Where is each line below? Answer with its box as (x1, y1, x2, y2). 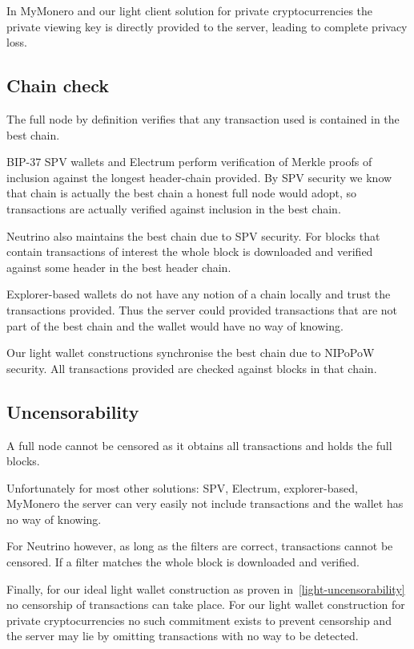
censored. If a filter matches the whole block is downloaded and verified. (6, 554, 360, 570)
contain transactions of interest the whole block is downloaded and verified (6, 243, 373, 260)
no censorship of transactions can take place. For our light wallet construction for (6, 596, 405, 613)
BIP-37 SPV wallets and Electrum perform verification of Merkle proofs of (6, 153, 372, 170)
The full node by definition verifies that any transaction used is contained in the (6, 110, 400, 127)
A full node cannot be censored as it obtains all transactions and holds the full (6, 436, 392, 453)
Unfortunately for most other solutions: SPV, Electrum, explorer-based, (6, 479, 358, 496)
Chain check (6, 73, 110, 98)
